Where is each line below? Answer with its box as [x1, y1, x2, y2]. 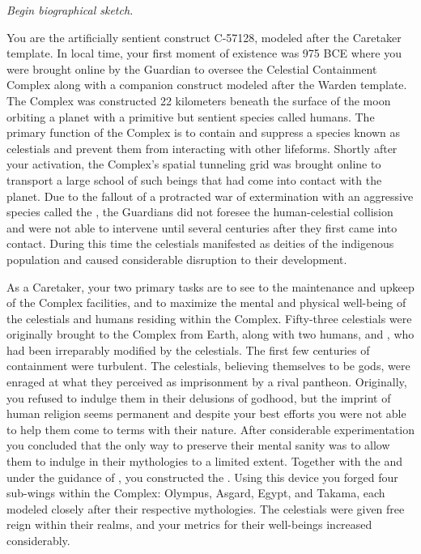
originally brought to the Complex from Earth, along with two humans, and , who [6, 326, 415, 343]
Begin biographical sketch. [6, 2, 134, 18]
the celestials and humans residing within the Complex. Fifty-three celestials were [6, 309, 412, 326]
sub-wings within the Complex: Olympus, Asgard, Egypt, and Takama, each [6, 484, 385, 501]
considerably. [6, 532, 70, 548]
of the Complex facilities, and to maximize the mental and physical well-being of [6, 294, 406, 311]
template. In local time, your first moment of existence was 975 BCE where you [6, 45, 402, 62]
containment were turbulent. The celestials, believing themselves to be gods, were [6, 357, 410, 374]
